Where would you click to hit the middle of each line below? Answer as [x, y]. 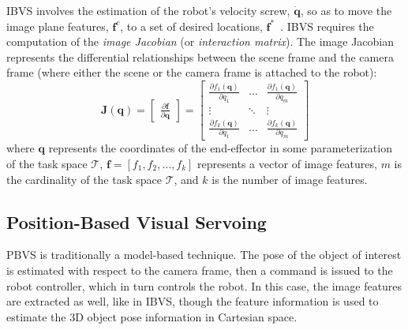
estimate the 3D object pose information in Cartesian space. [152, 316]
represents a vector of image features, [287, 163]
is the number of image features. [290, 179]
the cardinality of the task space [84, 179]
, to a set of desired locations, [191, 26]
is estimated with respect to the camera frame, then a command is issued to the [200, 270]
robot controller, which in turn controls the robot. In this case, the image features [204, 285]
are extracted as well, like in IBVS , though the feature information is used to [193, 301]
